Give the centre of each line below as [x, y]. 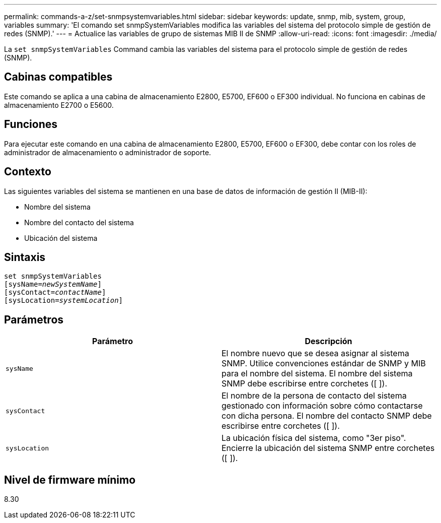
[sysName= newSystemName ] [53, 284]
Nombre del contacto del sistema [79, 222]
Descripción [328, 341]
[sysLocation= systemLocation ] [64, 301]
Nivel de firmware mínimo [70, 480]
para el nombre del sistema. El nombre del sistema [317, 374]
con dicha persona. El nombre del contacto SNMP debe [327, 416]
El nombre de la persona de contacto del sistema [314, 396]
